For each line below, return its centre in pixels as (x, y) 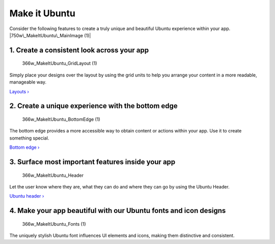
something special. (29, 138)
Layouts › (19, 91)
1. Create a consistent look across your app (79, 50)
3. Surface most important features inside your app (92, 162)
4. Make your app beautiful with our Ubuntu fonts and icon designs (118, 211)
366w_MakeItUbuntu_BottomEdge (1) (61, 119)
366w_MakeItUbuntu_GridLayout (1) (60, 63)
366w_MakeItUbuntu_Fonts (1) (54, 224)
